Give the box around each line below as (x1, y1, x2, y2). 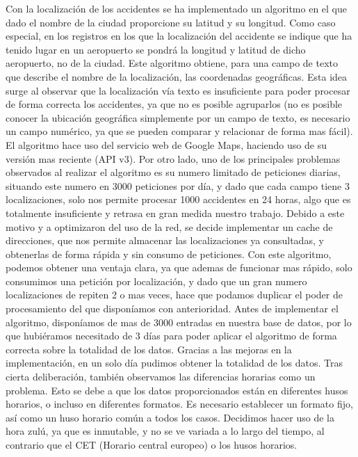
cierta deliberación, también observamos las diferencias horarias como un (6, 369, 316, 384)
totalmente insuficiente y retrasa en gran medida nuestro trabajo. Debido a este (6, 205, 345, 220)
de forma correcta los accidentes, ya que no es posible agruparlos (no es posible (6, 97, 343, 111)
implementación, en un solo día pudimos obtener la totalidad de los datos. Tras (6, 355, 343, 370)
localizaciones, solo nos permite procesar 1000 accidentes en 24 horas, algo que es (6, 192, 351, 207)
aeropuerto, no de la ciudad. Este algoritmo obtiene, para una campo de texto (6, 56, 339, 70)
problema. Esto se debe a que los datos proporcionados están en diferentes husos (6, 383, 348, 397)
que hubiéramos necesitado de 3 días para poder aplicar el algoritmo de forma (6, 328, 337, 343)
